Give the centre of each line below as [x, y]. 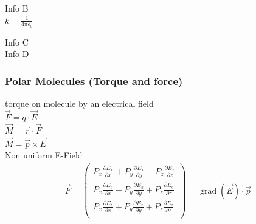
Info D [17, 54]
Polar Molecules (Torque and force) [94, 80]
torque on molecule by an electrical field [79, 104]
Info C [17, 42]
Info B [17, 8]
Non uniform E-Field [44, 155]
